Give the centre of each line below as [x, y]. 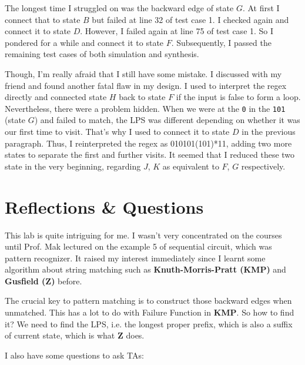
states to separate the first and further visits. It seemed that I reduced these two [150, 155]
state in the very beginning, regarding [73, 166]
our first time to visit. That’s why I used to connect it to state [117, 131]
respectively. [263, 166]
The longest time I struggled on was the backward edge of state [119, 8]
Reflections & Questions [104, 206]
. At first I [261, 8]
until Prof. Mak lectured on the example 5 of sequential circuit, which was [138, 246]
